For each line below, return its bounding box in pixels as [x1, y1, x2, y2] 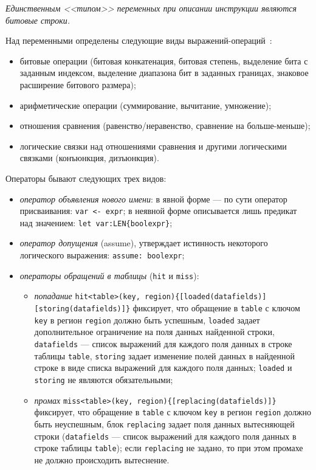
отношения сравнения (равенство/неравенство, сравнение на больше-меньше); [19, 119, 311, 132]
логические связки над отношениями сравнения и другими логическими [19, 139, 287, 152]
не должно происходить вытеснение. [34, 453, 170, 466]
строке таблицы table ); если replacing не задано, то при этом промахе [34, 441, 303, 454]
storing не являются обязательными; [34, 373, 173, 385]
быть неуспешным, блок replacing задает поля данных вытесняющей [34, 417, 295, 430]
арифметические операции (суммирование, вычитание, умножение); [19, 98, 272, 111]
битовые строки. [5, 13, 70, 26]
